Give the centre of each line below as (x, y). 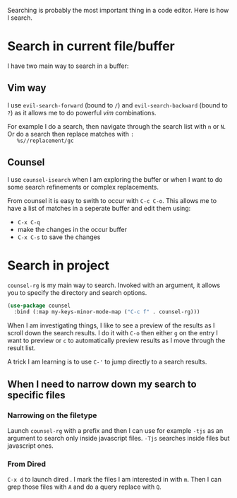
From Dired (26, 464)
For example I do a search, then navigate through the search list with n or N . (117, 126)
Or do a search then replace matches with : (71, 134)
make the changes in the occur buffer (72, 229)
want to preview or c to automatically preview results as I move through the (116, 341)
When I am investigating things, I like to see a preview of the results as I (111, 325)
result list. (22, 348)
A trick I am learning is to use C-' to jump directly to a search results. (107, 362)
